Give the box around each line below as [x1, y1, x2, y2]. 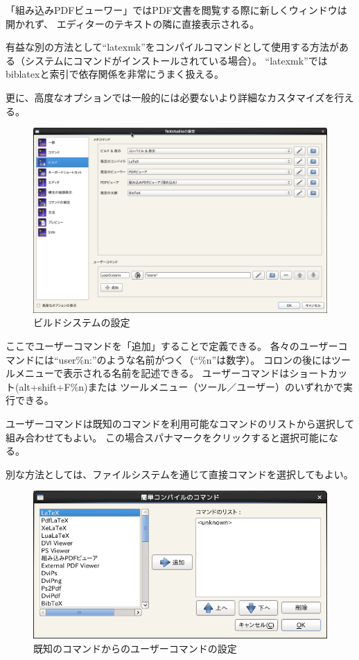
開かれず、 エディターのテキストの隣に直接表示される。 [6, 16, 260, 31]
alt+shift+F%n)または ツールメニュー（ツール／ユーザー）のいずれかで [19, 379, 343, 394]
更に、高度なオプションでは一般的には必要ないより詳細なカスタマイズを [6, 90, 335, 104]
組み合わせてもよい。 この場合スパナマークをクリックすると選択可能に [6, 430, 329, 444]
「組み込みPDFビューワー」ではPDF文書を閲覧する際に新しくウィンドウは [6, 3, 347, 17]
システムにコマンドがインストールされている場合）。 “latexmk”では [24, 53, 328, 67]
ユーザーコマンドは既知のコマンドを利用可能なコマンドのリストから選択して [6, 416, 355, 430]
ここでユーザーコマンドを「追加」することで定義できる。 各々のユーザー [6, 339, 338, 353]
